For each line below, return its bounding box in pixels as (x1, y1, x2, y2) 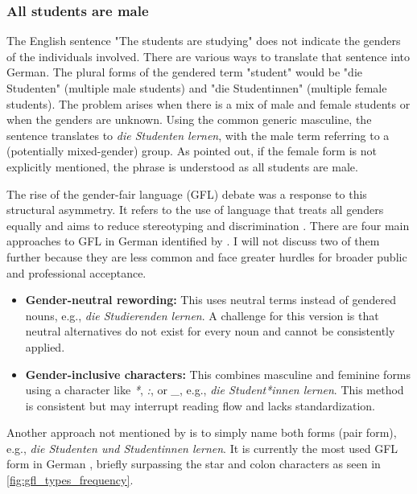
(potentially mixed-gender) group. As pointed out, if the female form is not (6, 142, 377, 159)
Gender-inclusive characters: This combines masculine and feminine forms (25, 365, 411, 382)
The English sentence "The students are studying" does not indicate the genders (6, 32, 401, 49)
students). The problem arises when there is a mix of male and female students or (6, 95, 411, 112)
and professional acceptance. (6, 264, 147, 281)
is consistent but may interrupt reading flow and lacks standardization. (25, 397, 375, 414)
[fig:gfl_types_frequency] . (6, 471, 134, 488)
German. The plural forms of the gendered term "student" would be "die (6, 64, 362, 80)
